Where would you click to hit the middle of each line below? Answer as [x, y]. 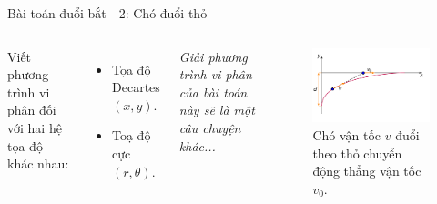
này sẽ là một [217, 110]
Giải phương [213, 56]
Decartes [136, 87]
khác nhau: [38, 163]
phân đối [32, 110]
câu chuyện [210, 127]
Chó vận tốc [347, 135]
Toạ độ [132, 135]
